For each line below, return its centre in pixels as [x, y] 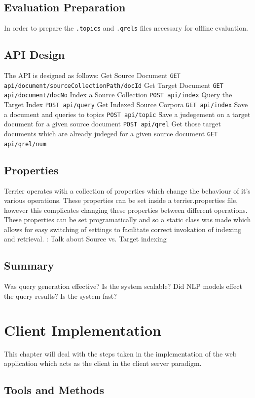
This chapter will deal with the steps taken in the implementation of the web [120, 353]
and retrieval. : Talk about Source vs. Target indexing [85, 239]
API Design [35, 55]
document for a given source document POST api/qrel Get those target [112, 124]
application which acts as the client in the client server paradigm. [103, 363]
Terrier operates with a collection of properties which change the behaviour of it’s [127, 190]
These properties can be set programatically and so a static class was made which [127, 219]
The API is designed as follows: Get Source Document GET [92, 75]
